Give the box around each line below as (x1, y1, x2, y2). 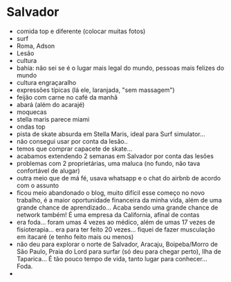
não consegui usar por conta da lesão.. (16, 137, 129, 145)
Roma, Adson (16, 41, 55, 50)
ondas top (16, 122, 46, 131)
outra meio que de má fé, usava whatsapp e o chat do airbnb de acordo (16, 173, 221, 182)
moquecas (16, 108, 47, 116)
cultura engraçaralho (16, 78, 77, 86)
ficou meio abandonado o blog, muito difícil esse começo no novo (16, 188, 205, 197)
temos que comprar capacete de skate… (16, 144, 133, 153)
